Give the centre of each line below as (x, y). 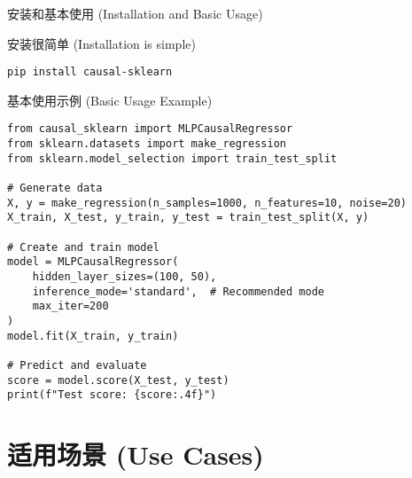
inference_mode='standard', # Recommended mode (178, 291)
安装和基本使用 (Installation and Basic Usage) (135, 13)
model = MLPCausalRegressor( (93, 262)
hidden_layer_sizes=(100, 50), (124, 277)
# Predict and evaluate (77, 365)
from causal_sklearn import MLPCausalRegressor (150, 129)
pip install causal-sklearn (90, 72)
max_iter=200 (70, 306)
